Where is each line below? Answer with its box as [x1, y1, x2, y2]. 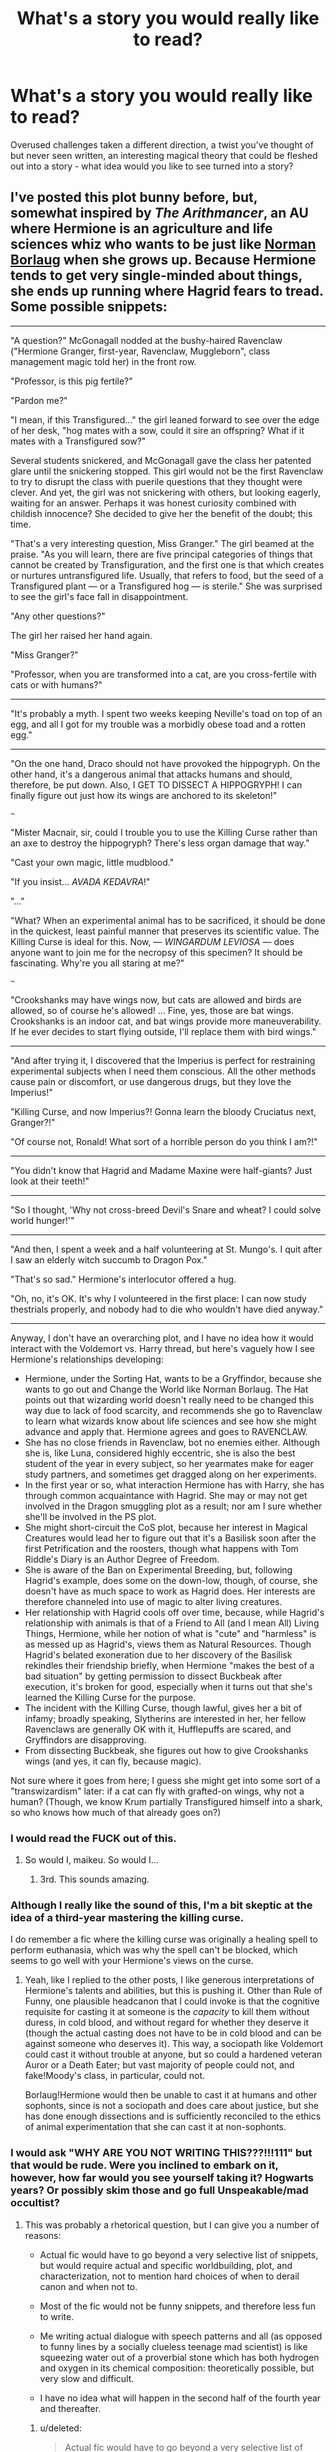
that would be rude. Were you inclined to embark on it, [10, 2158, 279, 2172]
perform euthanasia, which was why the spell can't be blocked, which [10, 1944, 298, 1956]
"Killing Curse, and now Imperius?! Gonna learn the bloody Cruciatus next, [10, 1105, 317, 1117]
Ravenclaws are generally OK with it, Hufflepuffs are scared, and [24, 1723, 292, 1735]
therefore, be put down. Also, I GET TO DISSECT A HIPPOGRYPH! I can [10, 778, 303, 791]
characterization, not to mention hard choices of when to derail [39, 2270, 300, 2282]
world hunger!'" [10, 1214, 75, 1226]
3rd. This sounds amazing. [39, 1873, 150, 1886]
